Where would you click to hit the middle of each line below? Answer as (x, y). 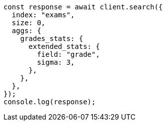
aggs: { (26, 31)
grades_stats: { (52, 39)
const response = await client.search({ (83, 7)
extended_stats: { (64, 46)
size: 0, (29, 23)
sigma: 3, (56, 62)
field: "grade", (68, 54)
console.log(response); (50, 102)
